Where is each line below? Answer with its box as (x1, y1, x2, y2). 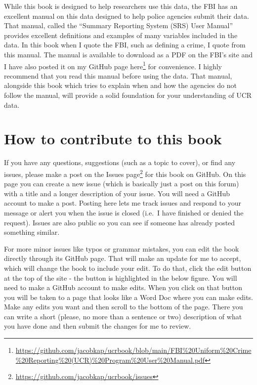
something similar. (4, 227, 60, 237)
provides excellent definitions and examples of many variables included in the (4, 30, 238, 40)
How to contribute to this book (4, 128, 222, 149)
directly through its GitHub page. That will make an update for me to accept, (4, 253, 241, 263)
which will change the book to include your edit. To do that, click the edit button (4, 262, 252, 273)
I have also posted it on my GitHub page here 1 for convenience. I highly (4, 59, 222, 71)
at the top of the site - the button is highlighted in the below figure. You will (4, 272, 237, 283)
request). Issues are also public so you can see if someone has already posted (4, 217, 235, 227)
